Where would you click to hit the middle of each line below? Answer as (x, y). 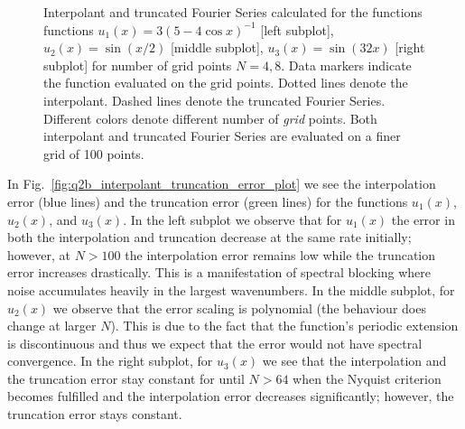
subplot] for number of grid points (138, 65)
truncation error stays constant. (95, 414)
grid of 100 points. (94, 153)
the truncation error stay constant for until (126, 378)
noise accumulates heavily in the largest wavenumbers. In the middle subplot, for (231, 289)
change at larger (52, 326)
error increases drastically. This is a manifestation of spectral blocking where (219, 272)
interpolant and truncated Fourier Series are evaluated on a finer (222, 136)
